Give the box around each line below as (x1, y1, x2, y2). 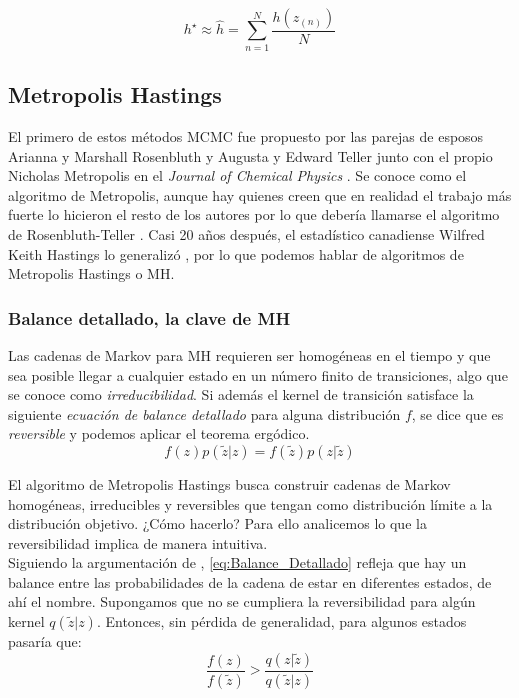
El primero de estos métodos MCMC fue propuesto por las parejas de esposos (8, 125, 484, 146)
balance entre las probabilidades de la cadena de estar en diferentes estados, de (8, 571, 492, 592)
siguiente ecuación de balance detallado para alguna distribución (8, 403, 401, 424)
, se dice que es (411, 403, 504, 424)
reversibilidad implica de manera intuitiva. (8, 532, 268, 553)
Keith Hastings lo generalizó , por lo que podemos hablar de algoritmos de (8, 243, 464, 264)
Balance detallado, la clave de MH (8, 305, 291, 330)
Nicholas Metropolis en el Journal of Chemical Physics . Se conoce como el (8, 165, 467, 186)
